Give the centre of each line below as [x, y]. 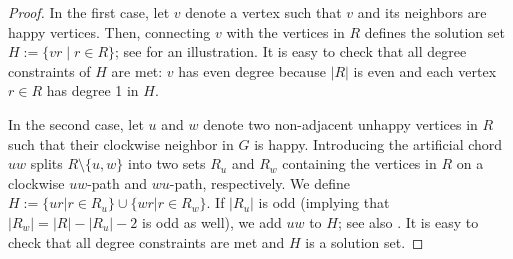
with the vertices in [285, 31]
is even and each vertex [425, 70]
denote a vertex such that [263, 12]
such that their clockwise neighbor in [121, 143]
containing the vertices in [359, 163]
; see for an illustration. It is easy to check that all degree [291, 51]
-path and [117, 182]
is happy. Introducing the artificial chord [378, 143]
